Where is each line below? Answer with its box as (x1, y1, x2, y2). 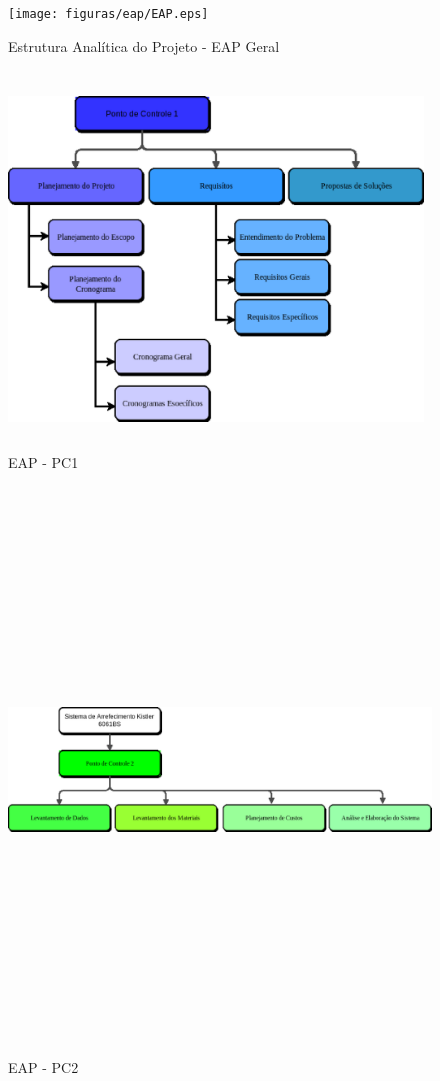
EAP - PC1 (8, 451, 79, 472)
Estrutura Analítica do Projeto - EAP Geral (8, 35, 280, 56)
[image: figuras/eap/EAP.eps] (8, 7, 209, 21)
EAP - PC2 (8, 1056, 79, 1077)
